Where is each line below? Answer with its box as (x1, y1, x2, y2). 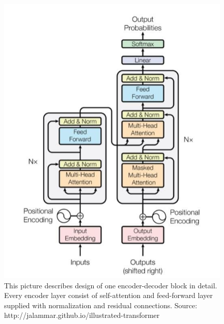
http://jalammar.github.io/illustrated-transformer (4, 310, 160, 320)
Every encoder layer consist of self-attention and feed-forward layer (4, 290, 213, 301)
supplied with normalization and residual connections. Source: (4, 300, 198, 310)
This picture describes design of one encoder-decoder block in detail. (4, 280, 217, 290)
